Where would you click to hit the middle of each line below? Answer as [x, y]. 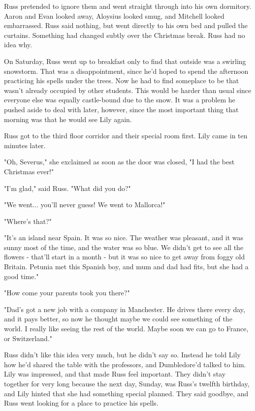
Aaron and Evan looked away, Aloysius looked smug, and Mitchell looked [114, 16]
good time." [21, 276]
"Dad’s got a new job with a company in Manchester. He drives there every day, [125, 309]
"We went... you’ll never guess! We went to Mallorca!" [85, 205]
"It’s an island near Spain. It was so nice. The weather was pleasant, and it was [124, 237]
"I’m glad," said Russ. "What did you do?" [67, 188]
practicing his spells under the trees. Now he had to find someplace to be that [122, 80]
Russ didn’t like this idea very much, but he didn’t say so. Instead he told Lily [122, 355]
